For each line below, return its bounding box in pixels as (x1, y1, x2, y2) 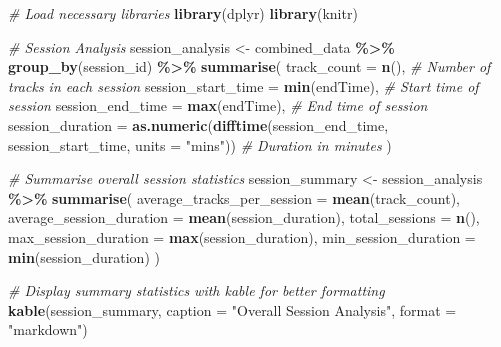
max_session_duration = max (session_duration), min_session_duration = (8, 226, 476, 247)
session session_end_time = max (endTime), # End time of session (8, 95, 428, 116)
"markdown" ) (8, 319, 88, 340)
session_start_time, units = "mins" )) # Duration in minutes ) (8, 134, 392, 155)
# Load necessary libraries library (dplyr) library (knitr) (8, 3, 358, 23)
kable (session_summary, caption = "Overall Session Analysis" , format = (8, 299, 457, 320)
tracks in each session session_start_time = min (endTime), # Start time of (8, 75, 479, 96)
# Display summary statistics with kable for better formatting (8, 280, 385, 301)
